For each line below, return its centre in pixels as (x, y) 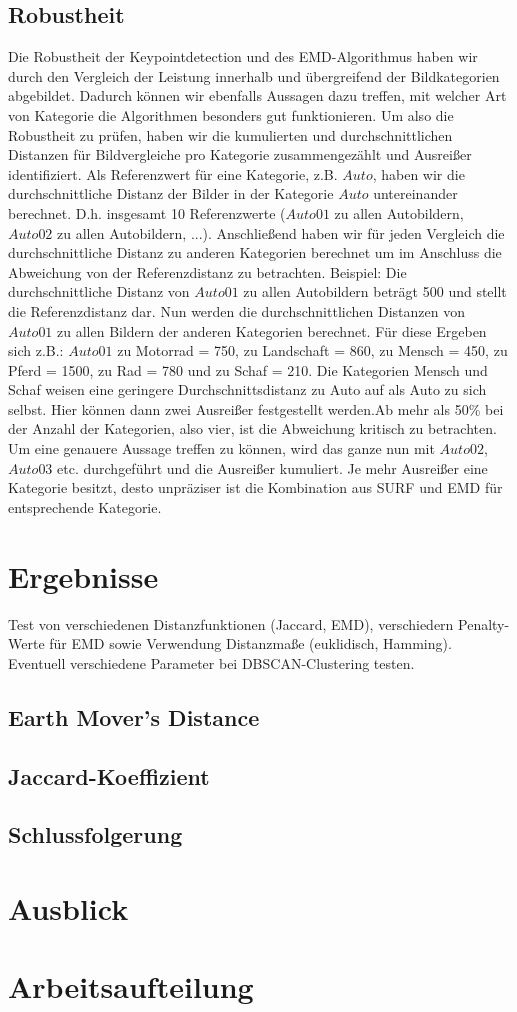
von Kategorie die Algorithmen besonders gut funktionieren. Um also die (231, 114)
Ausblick (68, 907)
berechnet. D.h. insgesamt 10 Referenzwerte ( (147, 212)
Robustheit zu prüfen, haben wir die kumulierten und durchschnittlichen (230, 134)
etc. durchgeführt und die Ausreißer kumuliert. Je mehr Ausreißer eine (272, 467)
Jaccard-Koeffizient (109, 775)
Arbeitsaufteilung (131, 986)
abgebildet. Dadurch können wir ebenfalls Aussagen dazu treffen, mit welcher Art (257, 95)
